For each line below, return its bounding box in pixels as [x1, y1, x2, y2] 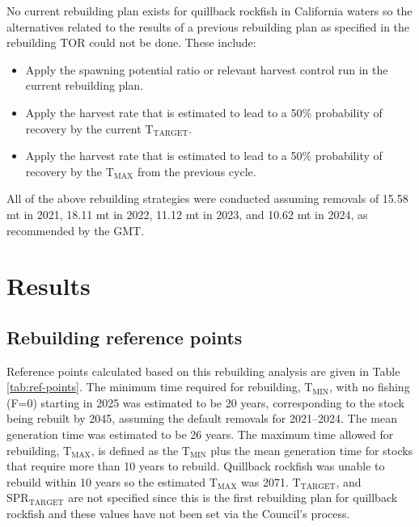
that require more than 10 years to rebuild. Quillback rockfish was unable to [6, 457, 385, 474]
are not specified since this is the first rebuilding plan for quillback [68, 489, 398, 506]
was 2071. [240, 473, 289, 490]
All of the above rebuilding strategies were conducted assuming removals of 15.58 [6, 190, 408, 207]
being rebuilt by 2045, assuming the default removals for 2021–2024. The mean [6, 410, 397, 427]
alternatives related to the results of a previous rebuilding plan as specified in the [6, 18, 410, 35]
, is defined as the [91, 441, 179, 458]
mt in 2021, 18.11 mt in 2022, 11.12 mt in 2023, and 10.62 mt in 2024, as [6, 205, 368, 222]
